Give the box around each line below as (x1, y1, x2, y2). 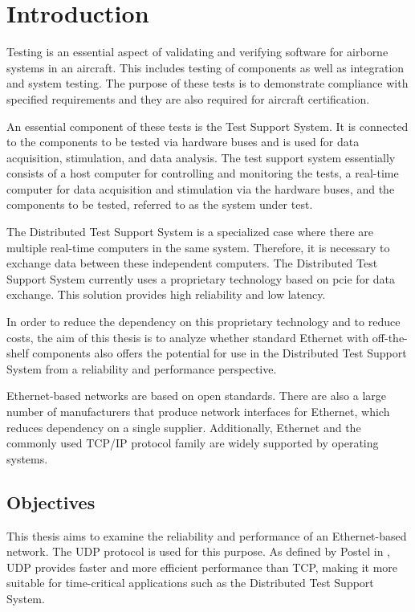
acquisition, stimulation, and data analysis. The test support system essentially (6, 149, 396, 165)
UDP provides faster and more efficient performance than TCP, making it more (6, 558, 398, 575)
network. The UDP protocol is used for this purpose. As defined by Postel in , (6, 543, 391, 560)
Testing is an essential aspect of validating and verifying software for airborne (6, 43, 389, 60)
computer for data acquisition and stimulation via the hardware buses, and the (6, 180, 395, 197)
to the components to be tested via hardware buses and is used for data (6, 133, 360, 150)
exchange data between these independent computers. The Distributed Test (6, 255, 378, 271)
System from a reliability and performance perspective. (6, 360, 277, 377)
